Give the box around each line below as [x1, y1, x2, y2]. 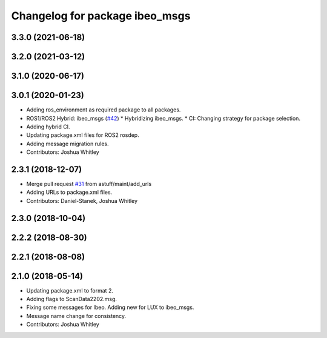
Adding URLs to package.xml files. [26, 188, 113, 196]
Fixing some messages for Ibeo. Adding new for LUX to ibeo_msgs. [26, 303, 194, 311]
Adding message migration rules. [26, 140, 109, 147]
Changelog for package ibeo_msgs [11, 9, 191, 22]
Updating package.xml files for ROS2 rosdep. [26, 131, 139, 139]
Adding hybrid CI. [26, 123, 70, 130]
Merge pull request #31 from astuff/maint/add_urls [26, 180, 152, 187]
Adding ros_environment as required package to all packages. [26, 106, 181, 113]
